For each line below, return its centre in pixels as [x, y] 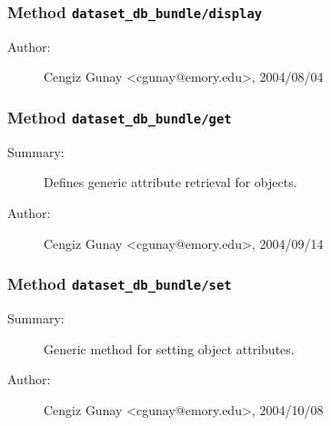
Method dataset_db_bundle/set [120, 284]
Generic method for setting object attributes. [169, 348]
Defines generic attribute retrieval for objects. [171, 182]
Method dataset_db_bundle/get [120, 117]
